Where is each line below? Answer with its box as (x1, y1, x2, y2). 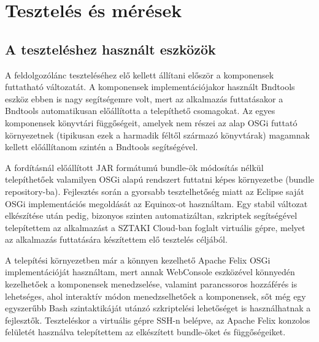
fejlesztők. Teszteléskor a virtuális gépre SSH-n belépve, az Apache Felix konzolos (5, 313, 310, 326)
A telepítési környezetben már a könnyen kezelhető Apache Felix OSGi (5, 253, 271, 266)
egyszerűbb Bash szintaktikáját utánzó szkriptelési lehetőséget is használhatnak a (5, 302, 311, 314)
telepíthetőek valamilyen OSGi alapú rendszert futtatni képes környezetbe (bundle (5, 173, 315, 186)
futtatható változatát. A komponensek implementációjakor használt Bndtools (5, 80, 295, 93)
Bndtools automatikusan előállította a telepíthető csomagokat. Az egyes (5, 104, 275, 117)
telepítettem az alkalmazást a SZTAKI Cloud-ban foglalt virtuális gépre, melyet (5, 221, 306, 234)
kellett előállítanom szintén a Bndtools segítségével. (5, 140, 198, 153)
